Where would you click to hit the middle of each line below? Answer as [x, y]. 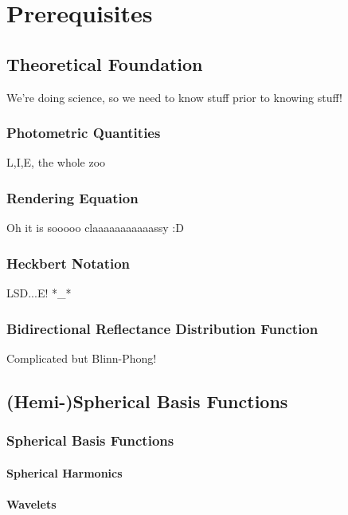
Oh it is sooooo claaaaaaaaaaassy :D [95, 228]
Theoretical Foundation [105, 63]
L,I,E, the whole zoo [56, 162]
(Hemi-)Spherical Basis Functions [147, 401]
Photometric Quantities [84, 133]
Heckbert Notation [68, 263]
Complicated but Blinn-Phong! [82, 358]
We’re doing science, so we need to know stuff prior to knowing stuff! [174, 97]
